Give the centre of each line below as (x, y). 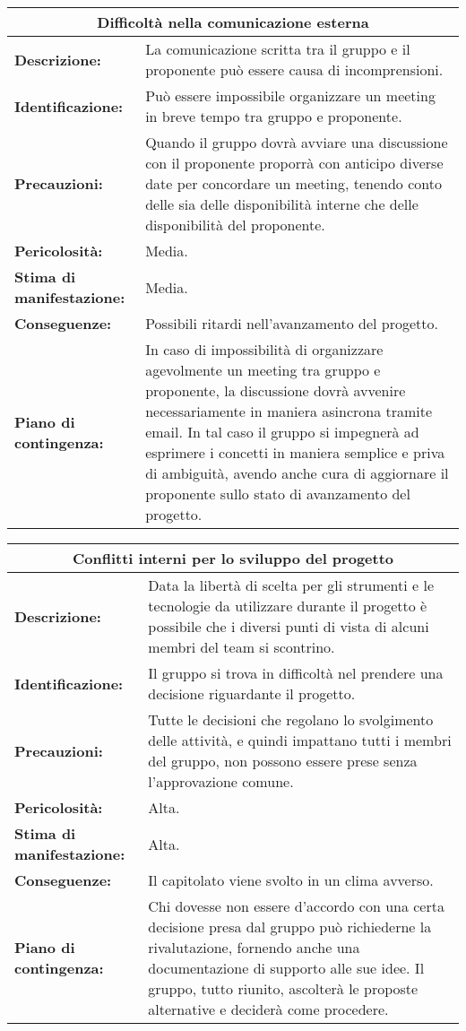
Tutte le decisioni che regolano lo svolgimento (291, 719)
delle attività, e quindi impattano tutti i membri (300, 740)
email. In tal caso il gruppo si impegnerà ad (282, 432)
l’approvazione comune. (221, 781)
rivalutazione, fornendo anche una (254, 947)
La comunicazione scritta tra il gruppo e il (278, 49)
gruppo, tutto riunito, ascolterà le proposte (283, 988)
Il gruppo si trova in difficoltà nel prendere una (296, 673)
